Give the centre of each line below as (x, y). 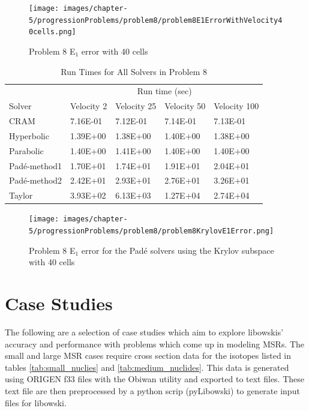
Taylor (21, 195)
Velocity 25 (136, 106)
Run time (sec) (164, 91)
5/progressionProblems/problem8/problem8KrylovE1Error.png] (151, 231)
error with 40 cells (115, 51)
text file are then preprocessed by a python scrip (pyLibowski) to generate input (152, 391)
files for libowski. (36, 402)
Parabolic (26, 150)
